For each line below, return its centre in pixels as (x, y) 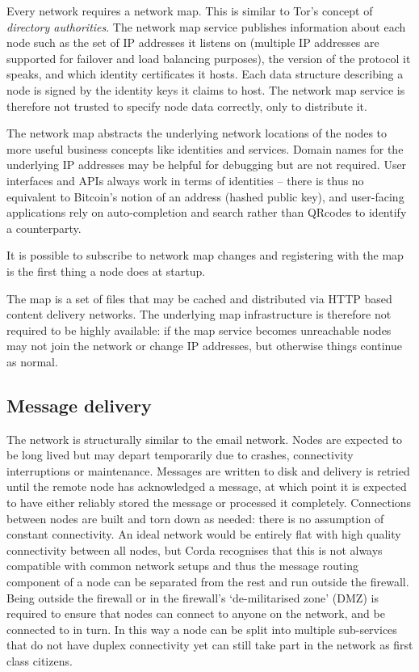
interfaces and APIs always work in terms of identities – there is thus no (185, 180)
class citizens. (40, 660)
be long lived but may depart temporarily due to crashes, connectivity (180, 455)
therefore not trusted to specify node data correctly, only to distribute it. (187, 106)
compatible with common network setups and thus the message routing (182, 566)
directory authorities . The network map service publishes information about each (206, 26)
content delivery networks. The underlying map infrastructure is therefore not (199, 314)
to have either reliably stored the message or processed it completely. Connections (209, 503)
